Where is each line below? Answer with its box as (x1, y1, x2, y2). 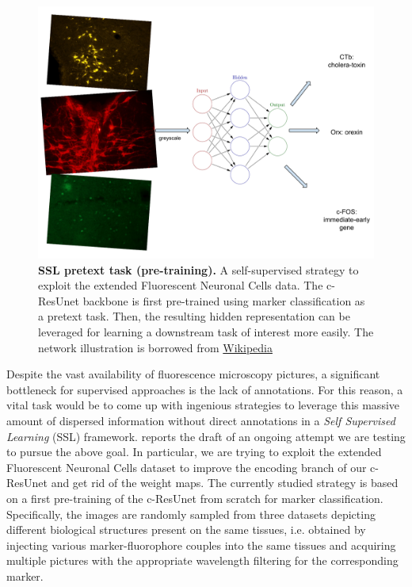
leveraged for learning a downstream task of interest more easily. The (38, 323, 374, 340)
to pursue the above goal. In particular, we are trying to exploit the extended (6, 443, 382, 460)
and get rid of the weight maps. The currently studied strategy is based (51, 474, 399, 491)
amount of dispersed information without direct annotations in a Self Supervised (6, 412, 395, 428)
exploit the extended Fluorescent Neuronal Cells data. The (38, 277, 323, 293)
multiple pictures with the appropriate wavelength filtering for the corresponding (6, 552, 399, 569)
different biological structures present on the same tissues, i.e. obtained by (6, 521, 366, 538)
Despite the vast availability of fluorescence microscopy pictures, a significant (6, 366, 380, 382)
